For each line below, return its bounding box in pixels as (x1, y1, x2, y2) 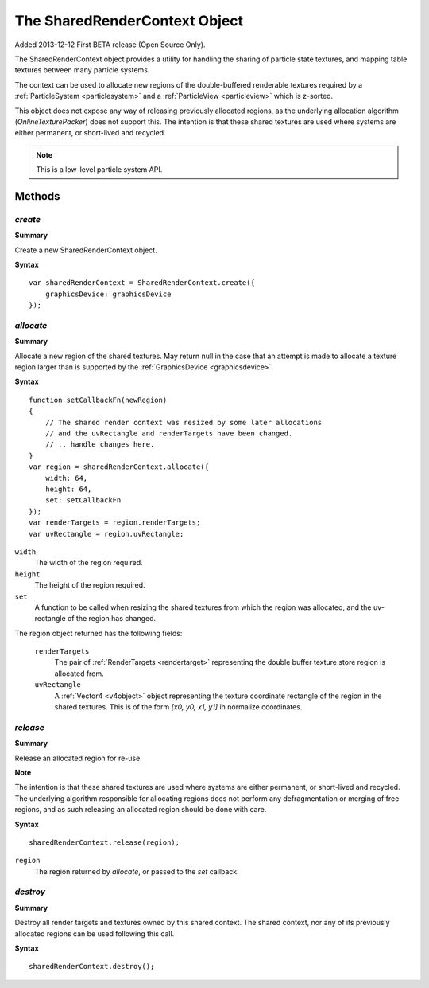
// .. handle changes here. (44, 440, 155, 449)
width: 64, (44, 474, 88, 482)
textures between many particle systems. (14, 65, 150, 75)
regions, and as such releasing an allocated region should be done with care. (14, 805, 267, 814)
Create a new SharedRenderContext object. (14, 245, 158, 255)
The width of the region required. (34, 558, 143, 568)
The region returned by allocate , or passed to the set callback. (34, 866, 240, 876)
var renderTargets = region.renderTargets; (29, 518, 201, 527)
